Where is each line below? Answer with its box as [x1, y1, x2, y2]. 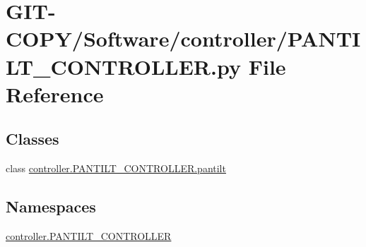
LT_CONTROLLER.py [6, 52, 241, 80]
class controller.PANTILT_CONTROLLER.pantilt [6, 161, 226, 176]
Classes [6, 128, 59, 150]
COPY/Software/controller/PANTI [6, 24, 361, 53]
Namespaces [6, 195, 96, 217]
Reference [6, 79, 104, 108]
